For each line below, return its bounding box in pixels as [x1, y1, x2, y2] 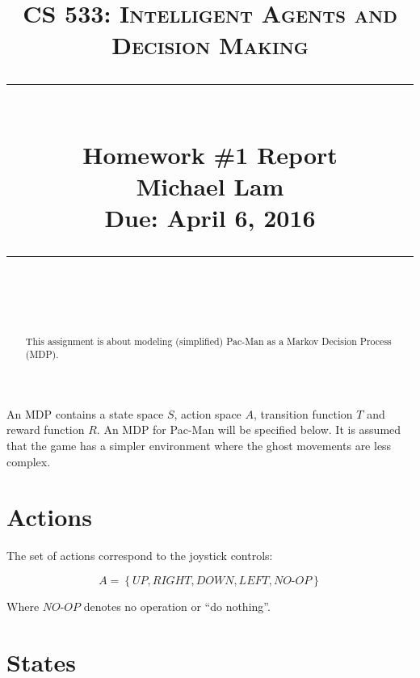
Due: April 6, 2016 [104, 201, 316, 234]
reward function [6, 421, 85, 438]
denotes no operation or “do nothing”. [83, 597, 271, 614]
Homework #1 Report [82, 137, 338, 171]
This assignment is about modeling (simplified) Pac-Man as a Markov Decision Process [25, 334, 392, 347]
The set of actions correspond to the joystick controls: [6, 547, 273, 564]
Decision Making [111, 28, 309, 61]
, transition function [253, 405, 353, 422]
